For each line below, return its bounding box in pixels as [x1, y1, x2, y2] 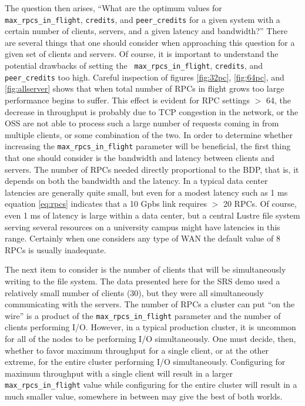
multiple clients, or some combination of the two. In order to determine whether [5, 128, 293, 140]
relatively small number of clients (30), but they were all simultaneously [5, 286, 264, 298]
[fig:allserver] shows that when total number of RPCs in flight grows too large [5, 82, 284, 95]
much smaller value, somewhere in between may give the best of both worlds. [5, 390, 283, 402]
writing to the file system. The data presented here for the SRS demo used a [5, 274, 280, 287]
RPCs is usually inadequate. [5, 243, 106, 256]
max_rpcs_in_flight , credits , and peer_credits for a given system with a [5, 13, 280, 25]
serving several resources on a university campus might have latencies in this [5, 220, 280, 233]
